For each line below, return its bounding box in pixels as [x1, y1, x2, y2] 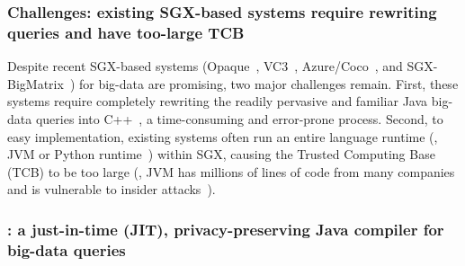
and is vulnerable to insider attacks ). [7, 180, 216, 199]
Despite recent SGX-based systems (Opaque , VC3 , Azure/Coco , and [7, 57, 403, 75]
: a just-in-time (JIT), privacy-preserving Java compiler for [7, 217, 444, 240]
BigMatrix [7, 74, 64, 93]
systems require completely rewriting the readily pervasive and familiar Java [7, 92, 428, 111]
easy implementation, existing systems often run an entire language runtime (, [7, 127, 438, 146]
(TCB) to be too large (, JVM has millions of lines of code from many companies [7, 162, 455, 181]
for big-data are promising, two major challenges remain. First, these [78, 74, 459, 93]
